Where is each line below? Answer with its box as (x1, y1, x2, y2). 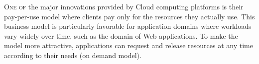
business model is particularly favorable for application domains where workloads (4, 21, 252, 31)
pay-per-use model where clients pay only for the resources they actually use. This (4, 11, 255, 21)
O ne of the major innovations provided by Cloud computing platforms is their (4, 1, 244, 11)
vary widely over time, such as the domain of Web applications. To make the (4, 30, 238, 41)
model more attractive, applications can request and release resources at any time (4, 40, 253, 51)
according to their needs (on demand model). (4, 50, 141, 60)
